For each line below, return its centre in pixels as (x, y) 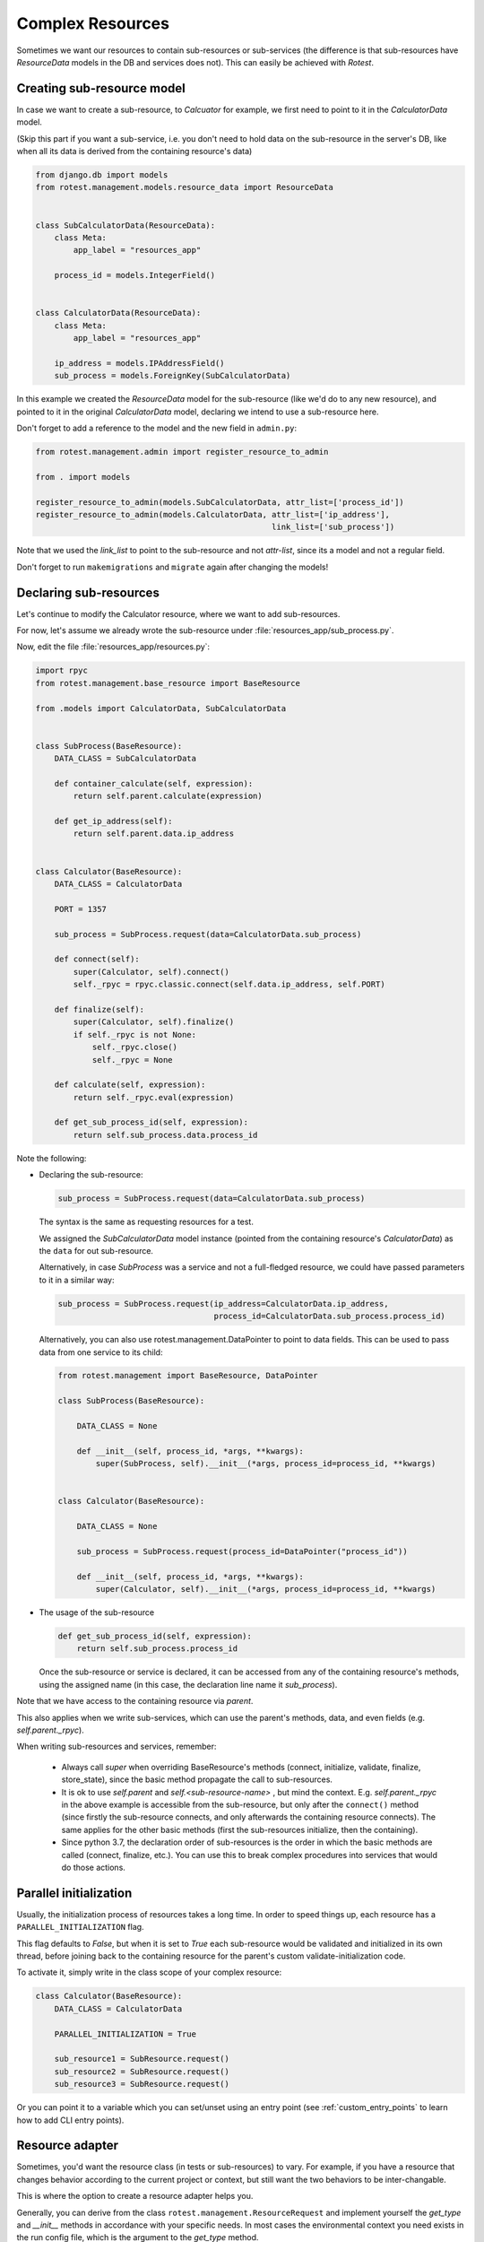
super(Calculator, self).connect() (151, 972)
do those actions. (93, 1867)
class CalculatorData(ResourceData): (118, 313)
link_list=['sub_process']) (333, 527)
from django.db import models (102, 175)
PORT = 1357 (81, 909)
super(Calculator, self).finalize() (154, 1022)
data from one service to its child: (101, 1352)
